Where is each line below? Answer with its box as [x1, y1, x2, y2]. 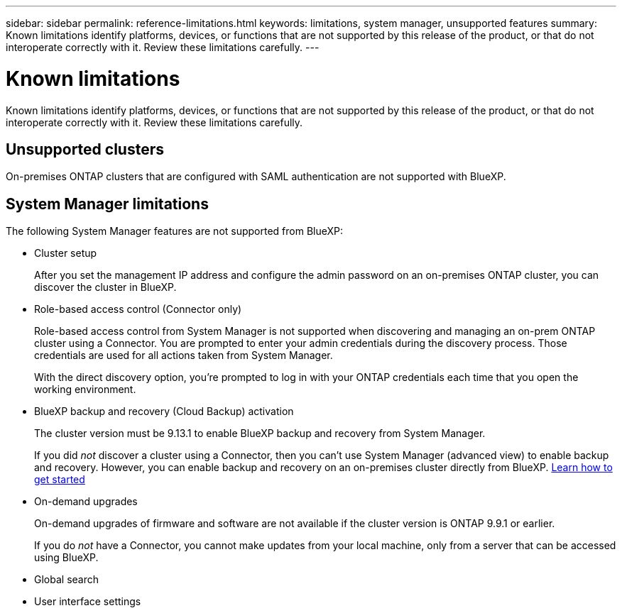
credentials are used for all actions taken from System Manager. [34, 349, 333, 362]
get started [34, 473, 85, 486]
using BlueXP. [34, 551, 99, 564]
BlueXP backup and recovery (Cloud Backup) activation [34, 405, 294, 418]
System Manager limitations [6, 194, 209, 213]
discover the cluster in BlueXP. [34, 281, 177, 294]
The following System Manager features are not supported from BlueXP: [6, 225, 344, 238]
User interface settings [34, 595, 141, 608]
